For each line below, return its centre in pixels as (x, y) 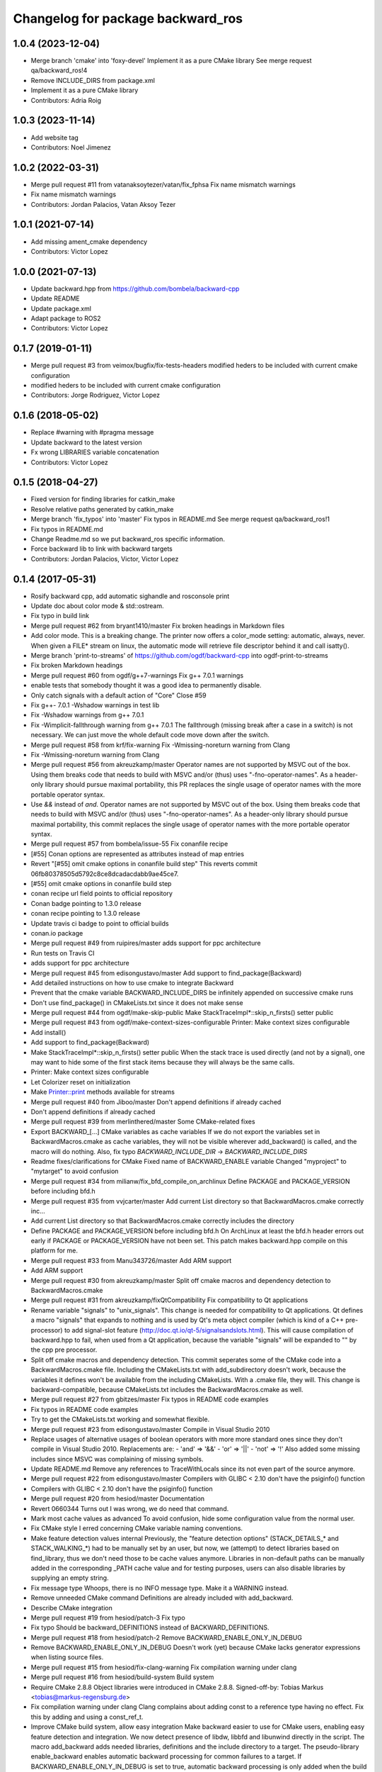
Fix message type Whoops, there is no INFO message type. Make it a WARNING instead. (160, 1588)
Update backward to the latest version (87, 442)
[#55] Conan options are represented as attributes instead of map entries (137, 853)
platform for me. (54, 1250)
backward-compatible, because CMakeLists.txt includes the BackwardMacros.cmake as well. (167, 1389)
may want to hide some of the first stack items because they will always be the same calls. (163, 1062)
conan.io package (57, 933)
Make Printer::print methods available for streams (103, 1092)
